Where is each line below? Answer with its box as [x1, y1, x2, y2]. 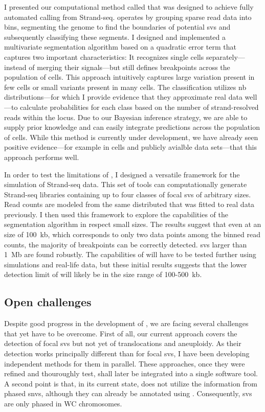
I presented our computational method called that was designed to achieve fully [4, 2, 254, 12]
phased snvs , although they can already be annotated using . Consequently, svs [4, 388, 252, 399]
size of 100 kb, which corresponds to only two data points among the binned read [4, 229, 260, 240]
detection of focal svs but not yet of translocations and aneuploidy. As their [4, 338, 241, 349]
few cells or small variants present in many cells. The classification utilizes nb [4, 81, 247, 92]
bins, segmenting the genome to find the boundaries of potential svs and [4, 21, 231, 32]
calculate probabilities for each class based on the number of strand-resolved [20, 101, 259, 112]
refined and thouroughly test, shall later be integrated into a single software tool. [4, 368, 258, 379]
